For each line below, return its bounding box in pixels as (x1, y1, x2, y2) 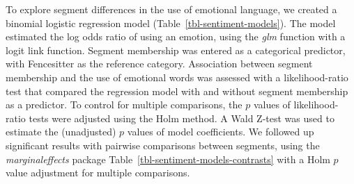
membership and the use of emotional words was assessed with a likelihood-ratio (6, 69, 348, 84)
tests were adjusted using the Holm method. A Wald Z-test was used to (29, 110, 334, 125)
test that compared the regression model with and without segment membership (6, 83, 348, 98)
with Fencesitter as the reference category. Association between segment (6, 56, 313, 71)
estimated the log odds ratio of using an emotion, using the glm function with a (6, 29, 346, 44)
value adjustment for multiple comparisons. (6, 165, 190, 180)
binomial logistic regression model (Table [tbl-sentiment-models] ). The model (6, 15, 336, 30)
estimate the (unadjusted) (6, 124, 116, 139)
